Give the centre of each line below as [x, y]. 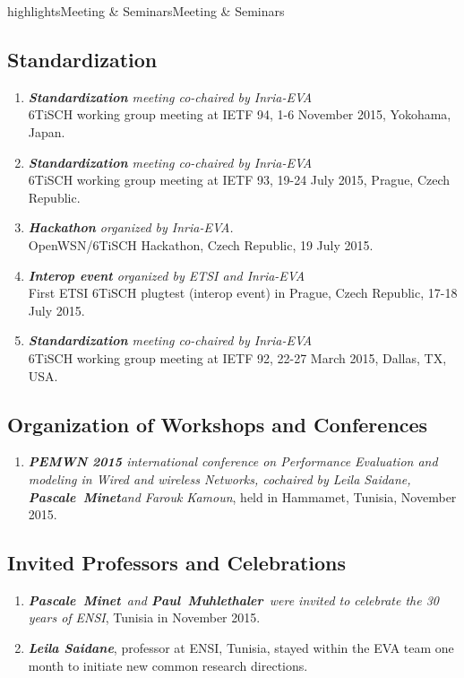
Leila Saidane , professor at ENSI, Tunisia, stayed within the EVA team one [241, 648]
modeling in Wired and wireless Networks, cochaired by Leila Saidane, [219, 478]
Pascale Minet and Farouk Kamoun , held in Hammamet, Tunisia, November [242, 496]
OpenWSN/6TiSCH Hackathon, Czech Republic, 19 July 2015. [201, 244]
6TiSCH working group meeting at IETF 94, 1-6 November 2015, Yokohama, [240, 114]
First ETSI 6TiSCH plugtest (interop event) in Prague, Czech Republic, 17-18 [243, 293]
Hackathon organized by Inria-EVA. [131, 227]
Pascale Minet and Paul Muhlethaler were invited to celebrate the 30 [234, 600]
